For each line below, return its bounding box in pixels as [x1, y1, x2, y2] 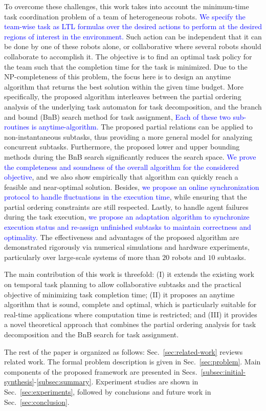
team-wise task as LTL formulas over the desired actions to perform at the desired [4, 21, 262, 32]
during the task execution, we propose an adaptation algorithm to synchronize [4, 211, 250, 222]
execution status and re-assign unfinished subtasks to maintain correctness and [4, 222, 251, 232]
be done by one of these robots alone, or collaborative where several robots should [4, 41, 261, 52]
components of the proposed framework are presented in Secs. [4, 366, 197, 377]
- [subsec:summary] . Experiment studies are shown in [34, 376, 198, 387]
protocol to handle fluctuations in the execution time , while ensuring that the [4, 191, 247, 202]
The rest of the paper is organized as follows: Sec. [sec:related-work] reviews [4, 346, 243, 357]
